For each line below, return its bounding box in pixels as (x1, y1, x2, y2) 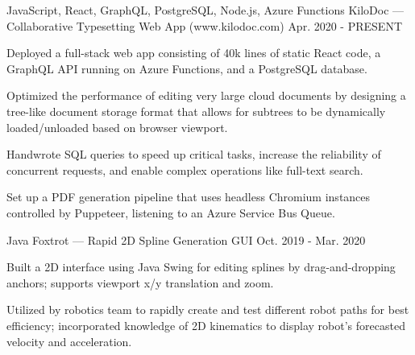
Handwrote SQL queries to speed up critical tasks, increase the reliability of (6, 146, 381, 163)
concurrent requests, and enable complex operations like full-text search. (6, 161, 363, 178)
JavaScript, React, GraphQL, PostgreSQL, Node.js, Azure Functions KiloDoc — (6, 2, 405, 18)
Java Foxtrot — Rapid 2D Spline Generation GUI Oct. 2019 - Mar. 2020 (6, 231, 366, 248)
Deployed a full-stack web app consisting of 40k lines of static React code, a (6, 44, 381, 61)
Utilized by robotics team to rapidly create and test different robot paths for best (6, 301, 409, 318)
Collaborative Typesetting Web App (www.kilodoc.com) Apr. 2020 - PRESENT (6, 17, 402, 34)
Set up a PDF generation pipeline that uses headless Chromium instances (6, 188, 371, 205)
